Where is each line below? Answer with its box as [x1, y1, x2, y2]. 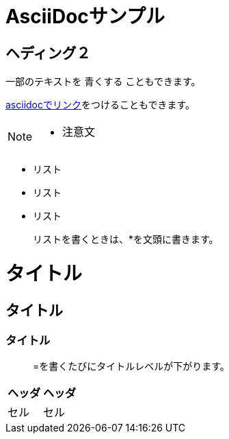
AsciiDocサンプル [5, 5, 165, 28]
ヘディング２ [5, 44, 91, 62]
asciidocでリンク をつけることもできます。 [5, 99, 196, 111]
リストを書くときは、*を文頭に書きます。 [33, 233, 219, 246]
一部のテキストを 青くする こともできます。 [5, 75, 201, 88]
